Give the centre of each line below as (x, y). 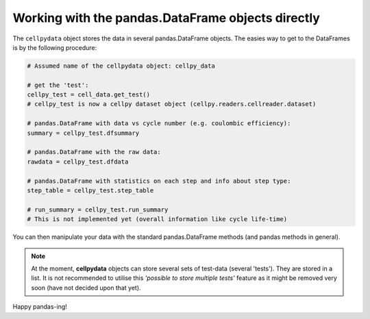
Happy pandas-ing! (40, 307)
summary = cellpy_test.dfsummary (83, 133)
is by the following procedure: (55, 47)
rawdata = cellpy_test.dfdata (78, 162)
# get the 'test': (58, 85)
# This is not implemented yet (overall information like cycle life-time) (157, 219)
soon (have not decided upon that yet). (86, 288)
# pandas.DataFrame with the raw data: (94, 152)
